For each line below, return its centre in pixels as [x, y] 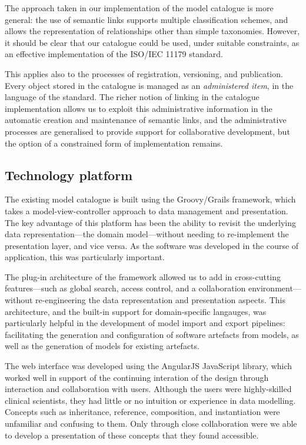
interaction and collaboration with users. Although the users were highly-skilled [148, 389]
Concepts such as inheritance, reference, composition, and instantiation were [142, 412]
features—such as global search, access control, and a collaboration [125, 288]
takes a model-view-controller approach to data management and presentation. [147, 210]
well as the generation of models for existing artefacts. [102, 346]
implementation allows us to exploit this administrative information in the [139, 108]
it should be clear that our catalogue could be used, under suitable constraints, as [152, 42]
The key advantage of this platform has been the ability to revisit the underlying [151, 222]
